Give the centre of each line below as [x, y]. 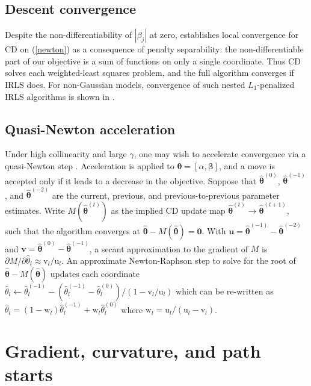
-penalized [276, 84]
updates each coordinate [95, 273]
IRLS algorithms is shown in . [60, 96]
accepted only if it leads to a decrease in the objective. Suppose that [131, 180]
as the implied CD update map [168, 210]
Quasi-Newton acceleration [90, 129]
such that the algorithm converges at [72, 230]
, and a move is [247, 165]
